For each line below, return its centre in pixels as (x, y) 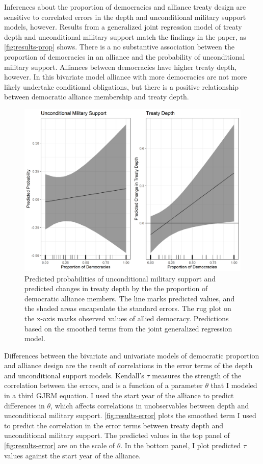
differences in (24, 405)
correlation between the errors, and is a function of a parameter (103, 385)
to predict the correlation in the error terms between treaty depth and (114, 425)
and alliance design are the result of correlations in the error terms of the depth (128, 365)
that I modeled (234, 385)
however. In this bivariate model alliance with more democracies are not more (126, 77)
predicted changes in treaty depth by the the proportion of (116, 288)
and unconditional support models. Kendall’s (74, 375)
